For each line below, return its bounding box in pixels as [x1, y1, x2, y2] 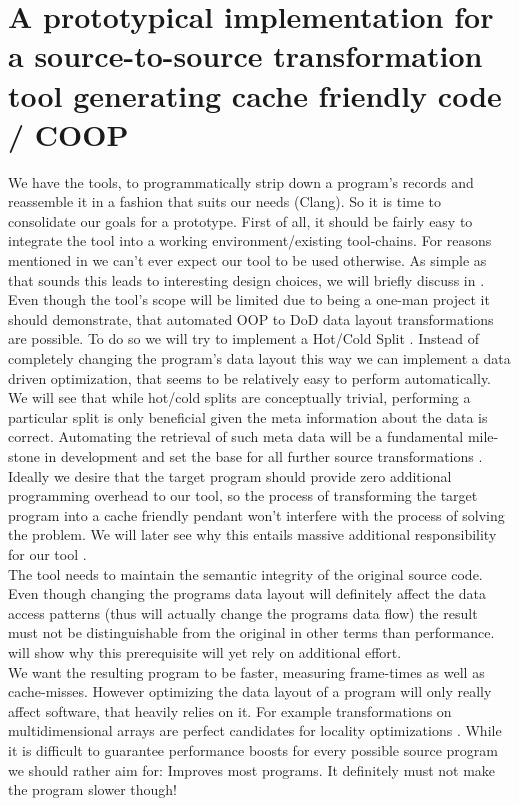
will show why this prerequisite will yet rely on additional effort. [8, 641, 402, 662]
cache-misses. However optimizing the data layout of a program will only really [8, 681, 492, 702]
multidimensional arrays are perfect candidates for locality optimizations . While [8, 720, 502, 741]
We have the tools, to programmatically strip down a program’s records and [8, 171, 474, 192]
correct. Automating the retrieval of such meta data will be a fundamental [8, 426, 464, 447]
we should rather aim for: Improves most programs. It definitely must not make [8, 759, 496, 780]
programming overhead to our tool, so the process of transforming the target [8, 485, 478, 506]
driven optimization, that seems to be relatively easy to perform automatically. [8, 367, 491, 388]
